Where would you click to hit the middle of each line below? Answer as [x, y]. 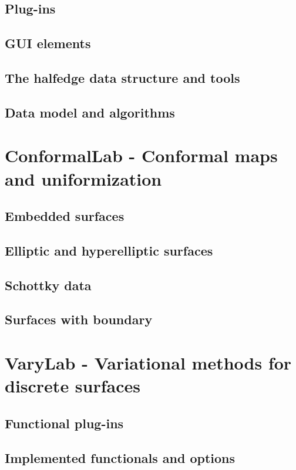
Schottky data [48, 285]
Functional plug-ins [64, 423]
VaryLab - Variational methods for [148, 362]
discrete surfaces [73, 386]
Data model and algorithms [90, 112]
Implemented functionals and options [120, 457]
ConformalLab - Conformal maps [141, 155]
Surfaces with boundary [79, 319]
